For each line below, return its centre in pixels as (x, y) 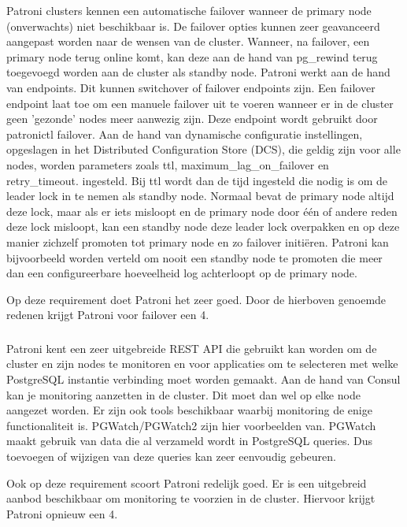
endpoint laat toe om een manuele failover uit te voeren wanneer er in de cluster (200, 103)
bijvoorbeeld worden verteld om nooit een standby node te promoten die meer (194, 257)
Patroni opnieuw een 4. (62, 513)
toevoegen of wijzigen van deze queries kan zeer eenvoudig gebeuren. (171, 456)
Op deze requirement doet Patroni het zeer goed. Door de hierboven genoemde (196, 299)
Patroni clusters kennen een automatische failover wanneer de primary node (189, 10)
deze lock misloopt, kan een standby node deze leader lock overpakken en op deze (203, 226)
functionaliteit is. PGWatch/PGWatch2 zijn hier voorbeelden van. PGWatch (191, 425)
